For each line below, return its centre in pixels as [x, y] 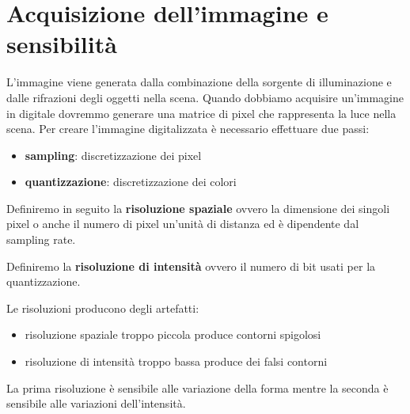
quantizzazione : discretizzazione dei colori [131, 182]
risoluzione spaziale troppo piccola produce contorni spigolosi [173, 334]
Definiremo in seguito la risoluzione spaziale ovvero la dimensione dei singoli [198, 208]
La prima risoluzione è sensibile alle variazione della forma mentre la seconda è [197, 387]
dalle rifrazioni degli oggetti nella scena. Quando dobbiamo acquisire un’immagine [205, 97]
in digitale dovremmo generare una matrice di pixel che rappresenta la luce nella [201, 113]
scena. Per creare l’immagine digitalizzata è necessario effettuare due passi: [188, 129]
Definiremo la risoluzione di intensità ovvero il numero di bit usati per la [191, 266]
